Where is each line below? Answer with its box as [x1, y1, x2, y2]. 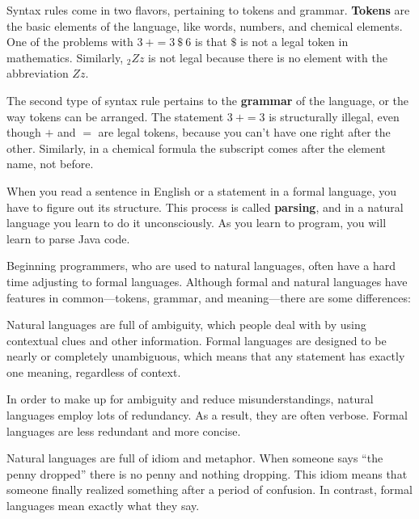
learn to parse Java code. [6, 230, 130, 247]
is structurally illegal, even [269, 108, 400, 124]
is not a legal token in [240, 33, 349, 50]
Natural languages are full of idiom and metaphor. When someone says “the [6, 449, 383, 466]
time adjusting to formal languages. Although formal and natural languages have [6, 272, 408, 289]
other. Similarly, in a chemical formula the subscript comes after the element [6, 139, 387, 156]
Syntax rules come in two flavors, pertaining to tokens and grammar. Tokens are [6, 2, 410, 18]
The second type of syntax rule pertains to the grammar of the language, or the [6, 91, 408, 108]
